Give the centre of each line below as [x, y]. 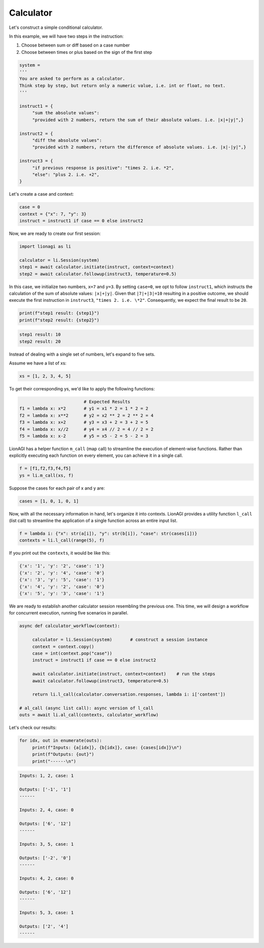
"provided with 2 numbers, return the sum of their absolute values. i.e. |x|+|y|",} [138, 120]
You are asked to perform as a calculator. [72, 79]
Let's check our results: [33, 728]
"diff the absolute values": [67, 140]
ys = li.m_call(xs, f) [46, 475]
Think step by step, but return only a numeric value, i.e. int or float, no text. [122, 85]
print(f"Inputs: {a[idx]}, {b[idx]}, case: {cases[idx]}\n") [107, 747]
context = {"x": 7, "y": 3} [53, 214]
